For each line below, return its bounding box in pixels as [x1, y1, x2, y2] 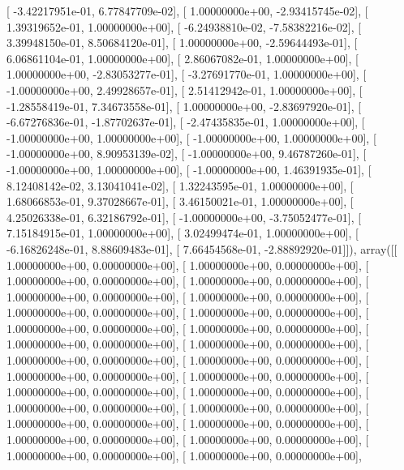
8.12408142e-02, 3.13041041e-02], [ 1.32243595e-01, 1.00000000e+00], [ [6, 177, 354, 194]
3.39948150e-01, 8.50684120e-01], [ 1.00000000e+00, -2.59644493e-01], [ [6, 34, 358, 51]
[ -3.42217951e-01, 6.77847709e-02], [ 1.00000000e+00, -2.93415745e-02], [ [6, 2, 368, 19]
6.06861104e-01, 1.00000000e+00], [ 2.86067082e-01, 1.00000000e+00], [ [6, 49, 359, 66]
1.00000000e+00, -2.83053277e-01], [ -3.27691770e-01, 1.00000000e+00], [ [6, 66, 367, 83]
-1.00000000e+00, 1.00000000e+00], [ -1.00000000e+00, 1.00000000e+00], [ [6, 129, 376, 146]
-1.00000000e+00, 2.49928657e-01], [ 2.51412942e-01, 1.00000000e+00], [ [6, 81, 363, 98]
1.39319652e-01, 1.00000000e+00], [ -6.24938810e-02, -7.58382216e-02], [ [6, 18, 362, 35]
